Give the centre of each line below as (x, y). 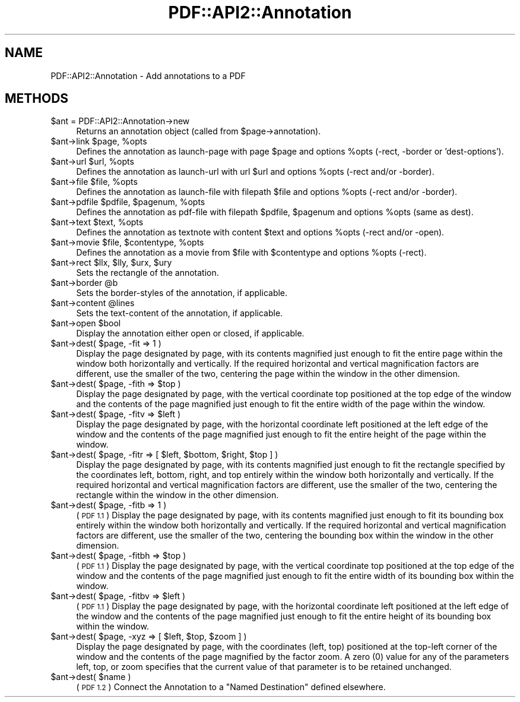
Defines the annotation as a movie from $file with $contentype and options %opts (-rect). (251, 253)
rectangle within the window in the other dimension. (177, 495)
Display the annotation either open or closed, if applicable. (190, 333)
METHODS (37, 99)
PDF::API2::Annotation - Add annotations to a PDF (148, 75)
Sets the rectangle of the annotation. (148, 273)
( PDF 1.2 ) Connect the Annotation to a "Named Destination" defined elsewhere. (231, 687)
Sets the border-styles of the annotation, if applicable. (182, 293)
